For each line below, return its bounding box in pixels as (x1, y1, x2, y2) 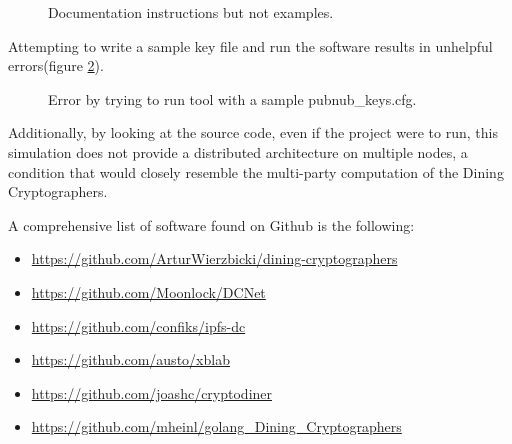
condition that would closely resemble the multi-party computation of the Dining (8, 161, 504, 182)
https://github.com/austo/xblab (31, 349, 230, 370)
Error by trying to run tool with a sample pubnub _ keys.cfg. (48, 88, 417, 109)
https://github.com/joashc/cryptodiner (31, 382, 273, 403)
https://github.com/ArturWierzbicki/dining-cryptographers (31, 248, 398, 269)
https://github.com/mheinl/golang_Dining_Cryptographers (31, 416, 402, 437)
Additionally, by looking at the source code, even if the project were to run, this (8, 122, 498, 143)
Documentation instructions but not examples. (48, 2, 334, 22)
